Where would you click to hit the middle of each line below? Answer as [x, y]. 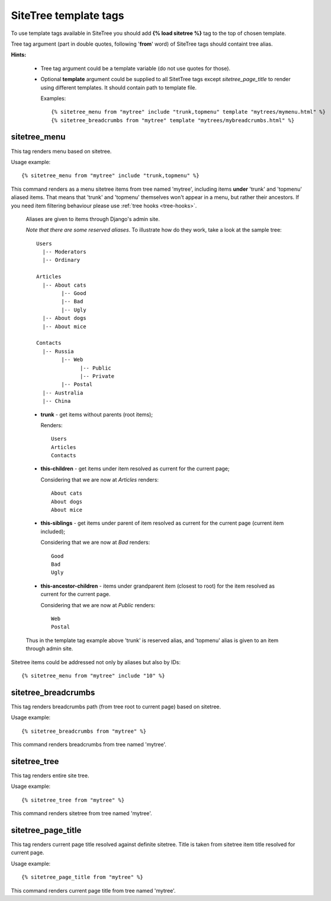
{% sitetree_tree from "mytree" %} [73, 800]
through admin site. [49, 649]
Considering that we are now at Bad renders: [95, 543]
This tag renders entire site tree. [50, 775]
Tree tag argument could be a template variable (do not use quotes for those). [136, 68]
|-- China [57, 401]
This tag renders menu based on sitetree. [61, 151]
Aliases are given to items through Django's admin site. [93, 219]
